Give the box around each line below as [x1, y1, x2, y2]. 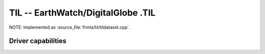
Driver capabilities [9, 37, 67, 45]
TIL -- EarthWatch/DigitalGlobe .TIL [9, 7, 156, 18]
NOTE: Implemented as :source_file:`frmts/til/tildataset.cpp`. [9, 24, 131, 30]
